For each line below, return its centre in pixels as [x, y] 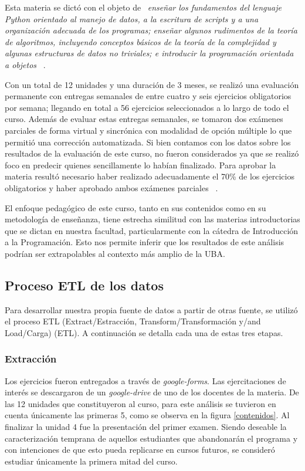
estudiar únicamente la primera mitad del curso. [91, 461]
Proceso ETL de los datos [84, 285]
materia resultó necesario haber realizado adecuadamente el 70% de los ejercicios [150, 176]
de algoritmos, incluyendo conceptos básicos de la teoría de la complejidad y [140, 41]
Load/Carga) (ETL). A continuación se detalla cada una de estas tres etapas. [144, 332]
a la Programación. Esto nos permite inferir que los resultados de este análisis [145, 242]
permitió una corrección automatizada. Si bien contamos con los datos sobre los [148, 142]
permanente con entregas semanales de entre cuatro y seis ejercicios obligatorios [148, 96]
